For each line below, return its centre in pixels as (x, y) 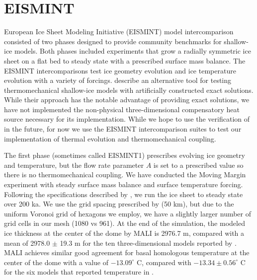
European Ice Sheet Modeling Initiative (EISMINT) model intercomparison (119, 32)
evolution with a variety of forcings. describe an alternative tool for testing (118, 80)
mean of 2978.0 (27, 243)
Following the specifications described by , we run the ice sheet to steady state (124, 194)
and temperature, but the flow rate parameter (74, 165)
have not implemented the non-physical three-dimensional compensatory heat (122, 109)
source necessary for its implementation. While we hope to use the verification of (127, 119)
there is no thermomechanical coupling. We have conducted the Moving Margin (125, 175)
